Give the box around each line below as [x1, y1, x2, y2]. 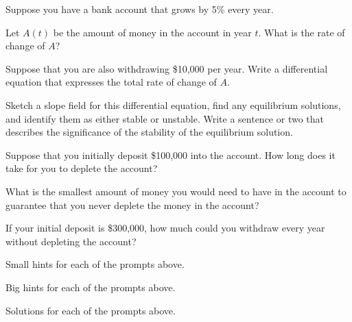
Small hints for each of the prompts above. [5, 257, 185, 271]
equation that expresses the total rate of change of [5, 75, 217, 89]
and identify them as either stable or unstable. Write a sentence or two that [5, 111, 325, 125]
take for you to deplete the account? [5, 161, 158, 175]
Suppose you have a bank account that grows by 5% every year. [5, 2, 274, 16]
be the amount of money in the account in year [53, 25, 252, 39]
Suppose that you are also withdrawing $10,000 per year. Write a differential [5, 61, 328, 75]
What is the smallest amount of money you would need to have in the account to [5, 184, 347, 198]
